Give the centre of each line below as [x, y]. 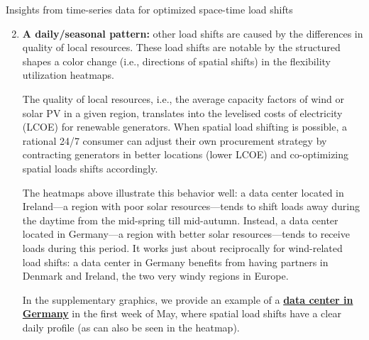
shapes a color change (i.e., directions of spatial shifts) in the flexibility [176, 61]
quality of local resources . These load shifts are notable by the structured [181, 47]
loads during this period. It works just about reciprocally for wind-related [182, 247]
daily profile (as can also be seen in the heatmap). [131, 327]
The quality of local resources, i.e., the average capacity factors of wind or [183, 98]
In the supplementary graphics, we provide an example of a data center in [188, 299]
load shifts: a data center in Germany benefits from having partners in [175, 262]
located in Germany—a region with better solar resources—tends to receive [186, 234]
